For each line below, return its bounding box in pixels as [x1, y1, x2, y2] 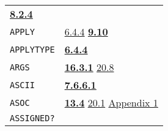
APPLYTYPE [10, 44, 55, 54]
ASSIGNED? [10, 113, 55, 123]
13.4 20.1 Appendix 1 [64, 95, 158, 110]
